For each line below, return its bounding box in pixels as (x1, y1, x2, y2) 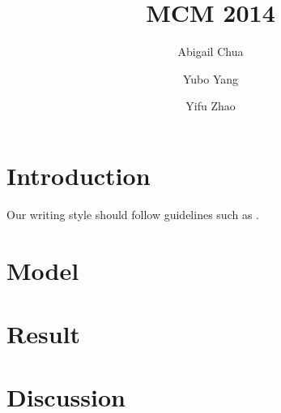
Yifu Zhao (185, 97, 236, 114)
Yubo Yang (182, 70, 239, 87)
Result (6, 317, 80, 350)
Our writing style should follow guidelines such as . (6, 205, 259, 222)
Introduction (6, 158, 151, 191)
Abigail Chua (177, 43, 244, 60)
